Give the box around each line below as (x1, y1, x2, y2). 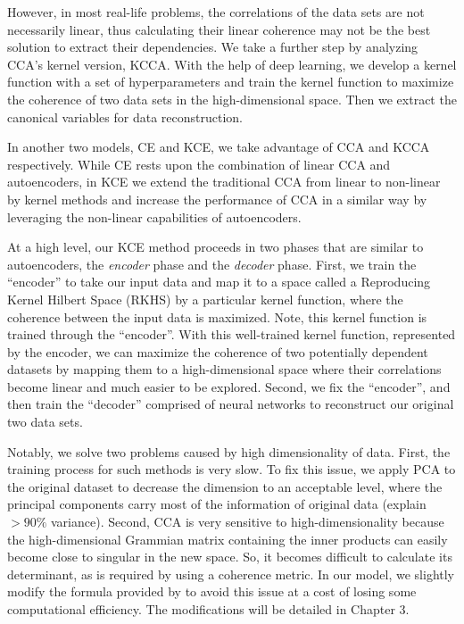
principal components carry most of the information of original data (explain (7, 495, 427, 513)
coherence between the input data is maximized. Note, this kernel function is (7, 307, 427, 326)
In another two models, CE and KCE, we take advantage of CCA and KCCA (7, 137, 430, 156)
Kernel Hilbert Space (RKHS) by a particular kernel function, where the (7, 289, 403, 308)
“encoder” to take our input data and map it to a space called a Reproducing (7, 272, 431, 291)
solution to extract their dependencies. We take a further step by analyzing (7, 37, 418, 56)
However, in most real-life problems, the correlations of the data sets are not (7, 3, 425, 21)
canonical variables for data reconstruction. (7, 107, 243, 126)
